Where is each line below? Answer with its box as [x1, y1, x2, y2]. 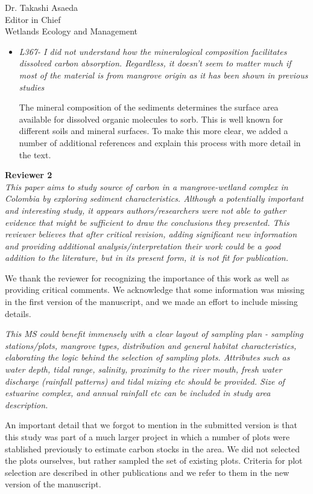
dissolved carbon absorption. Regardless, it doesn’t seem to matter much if [19, 57, 291, 69]
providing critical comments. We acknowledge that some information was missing [5, 283, 305, 296]
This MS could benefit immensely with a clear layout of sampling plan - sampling [5, 327, 303, 340]
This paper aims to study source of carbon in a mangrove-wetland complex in [5, 180, 288, 193]
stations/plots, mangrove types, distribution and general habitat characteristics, [5, 339, 297, 351]
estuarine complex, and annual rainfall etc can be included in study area [5, 387, 271, 399]
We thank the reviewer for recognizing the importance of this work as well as [5, 271, 289, 284]
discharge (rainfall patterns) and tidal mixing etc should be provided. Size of [5, 374, 285, 387]
